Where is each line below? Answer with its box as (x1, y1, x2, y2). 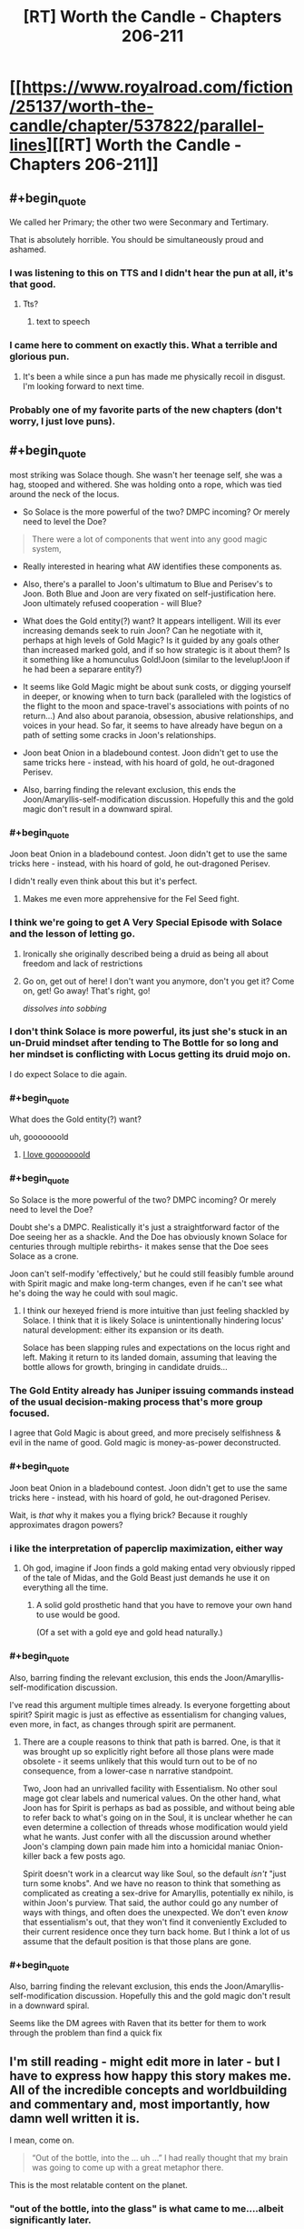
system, (31, 543, 62, 554)
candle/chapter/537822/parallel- (9, 115, 265, 136)
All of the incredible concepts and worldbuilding (9, 2082, 288, 2097)
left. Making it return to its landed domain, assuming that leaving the (22, 1352, 278, 1363)
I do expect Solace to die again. (9, 1068, 127, 1079)
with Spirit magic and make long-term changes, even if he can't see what (9, 1277, 283, 1288)
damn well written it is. (9, 2111, 141, 2126)
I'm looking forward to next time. (22, 380, 145, 392)
